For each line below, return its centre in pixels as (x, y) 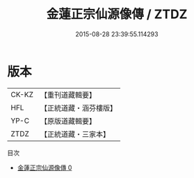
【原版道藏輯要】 (68, 121)
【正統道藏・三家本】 (75, 134)
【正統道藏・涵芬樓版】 (78, 107)
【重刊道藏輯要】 (68, 95)
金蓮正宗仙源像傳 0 (45, 168)
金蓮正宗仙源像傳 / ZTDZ (117, 14)
